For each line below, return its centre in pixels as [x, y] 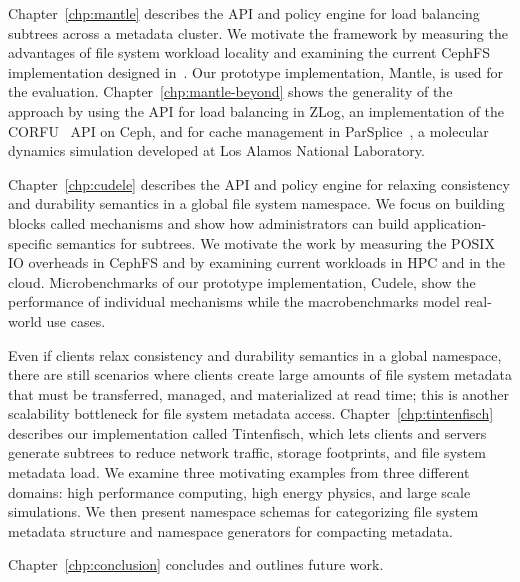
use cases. [76, 320]
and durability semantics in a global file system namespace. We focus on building [256, 203]
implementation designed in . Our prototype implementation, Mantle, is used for [256, 71]
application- [450, 222]
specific [30, 242]
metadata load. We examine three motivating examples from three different [239, 472]
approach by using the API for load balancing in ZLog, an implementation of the [256, 110]
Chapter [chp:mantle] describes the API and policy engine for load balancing [244, 13]
